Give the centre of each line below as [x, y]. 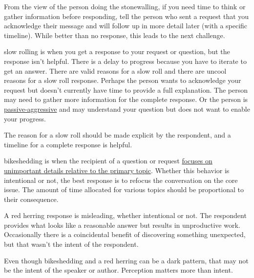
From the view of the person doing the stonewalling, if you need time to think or [125, 6]
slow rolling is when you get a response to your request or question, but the [117, 51]
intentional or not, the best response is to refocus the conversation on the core [121, 180]
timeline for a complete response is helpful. [68, 144]
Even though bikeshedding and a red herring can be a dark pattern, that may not [126, 260]
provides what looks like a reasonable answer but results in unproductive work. [122, 225]
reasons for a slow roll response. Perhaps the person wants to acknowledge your [123, 80]
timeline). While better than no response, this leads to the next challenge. [115, 35]
